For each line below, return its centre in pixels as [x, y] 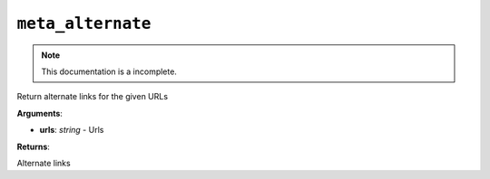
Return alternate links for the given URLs [92, 97]
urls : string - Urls [72, 130]
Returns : [33, 146]
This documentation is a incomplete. [109, 71]
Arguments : [40, 113]
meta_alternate [84, 24]
